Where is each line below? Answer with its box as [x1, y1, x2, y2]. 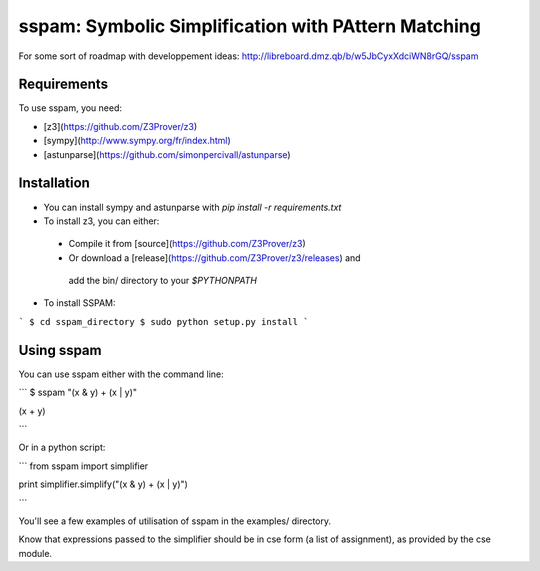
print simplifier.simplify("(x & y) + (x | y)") [18, 478, 189, 490]
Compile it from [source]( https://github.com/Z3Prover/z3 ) [68, 238, 307, 250]
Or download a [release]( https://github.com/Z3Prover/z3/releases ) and [68, 251, 361, 264]
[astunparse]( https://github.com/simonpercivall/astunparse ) [43, 148, 291, 160]
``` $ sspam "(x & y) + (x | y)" [18, 386, 138, 399]
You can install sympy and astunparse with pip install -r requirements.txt [43, 201, 342, 213]
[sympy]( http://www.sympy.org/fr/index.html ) [43, 135, 232, 147]
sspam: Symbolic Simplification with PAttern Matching [18, 15, 482, 37]
